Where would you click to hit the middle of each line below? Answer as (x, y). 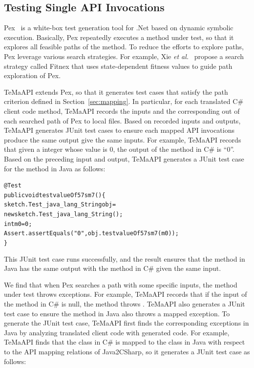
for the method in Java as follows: (55, 168)
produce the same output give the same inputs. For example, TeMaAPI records (123, 139)
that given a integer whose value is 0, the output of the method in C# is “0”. (119, 149)
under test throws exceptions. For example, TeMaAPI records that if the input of (126, 294)
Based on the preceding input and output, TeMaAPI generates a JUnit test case (124, 158)
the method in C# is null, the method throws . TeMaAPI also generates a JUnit (125, 304)
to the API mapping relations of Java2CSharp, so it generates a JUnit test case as (127, 352)
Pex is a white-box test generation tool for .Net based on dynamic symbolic (119, 28)
